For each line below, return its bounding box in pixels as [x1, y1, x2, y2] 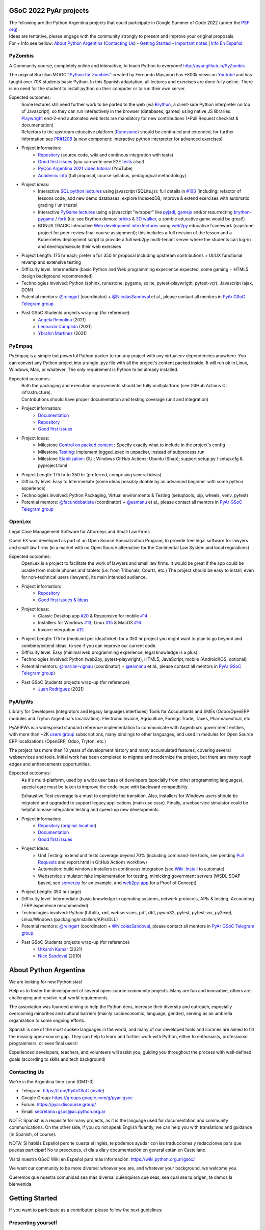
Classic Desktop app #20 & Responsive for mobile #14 [38, 613, 148, 619]
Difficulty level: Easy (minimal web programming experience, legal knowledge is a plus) [21, 649, 198, 655]
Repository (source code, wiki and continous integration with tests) [38, 152, 174, 157]
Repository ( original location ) [38, 822, 97, 829]
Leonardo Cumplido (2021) [38, 323, 92, 329]
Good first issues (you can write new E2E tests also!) [38, 158, 145, 164]
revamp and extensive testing [21, 259, 81, 265]
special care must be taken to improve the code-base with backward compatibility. [21, 784, 189, 790]
